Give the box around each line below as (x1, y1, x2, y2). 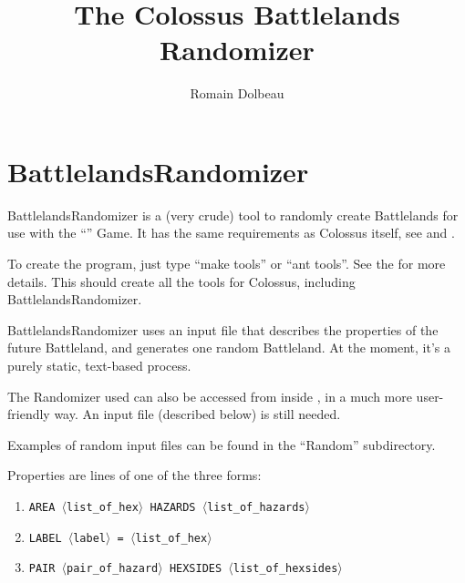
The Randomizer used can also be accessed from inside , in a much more (7, 386, 412, 405)
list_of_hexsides (232, 562, 338, 576)
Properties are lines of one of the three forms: (7, 465, 262, 485)
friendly (7, 404, 50, 424)
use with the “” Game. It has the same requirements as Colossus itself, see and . (7, 223, 455, 242)
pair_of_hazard (67, 562, 159, 576)
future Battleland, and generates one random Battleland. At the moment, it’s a (7, 338, 450, 357)
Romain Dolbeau (190, 84, 284, 103)
